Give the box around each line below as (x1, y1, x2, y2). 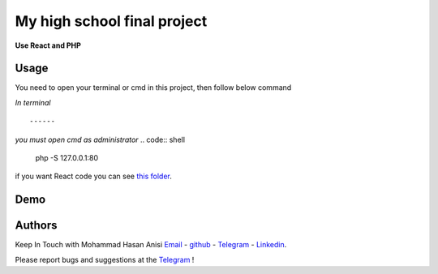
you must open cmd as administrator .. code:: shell (15, 135, 186, 144)
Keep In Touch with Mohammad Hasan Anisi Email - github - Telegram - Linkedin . (15, 240, 287, 250)
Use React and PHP (15, 41, 81, 50)
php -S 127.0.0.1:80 (35, 153, 99, 163)
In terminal (15, 97, 51, 107)
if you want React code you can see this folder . (15, 171, 172, 182)
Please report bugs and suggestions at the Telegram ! (15, 255, 195, 264)
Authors (15, 219, 58, 233)
